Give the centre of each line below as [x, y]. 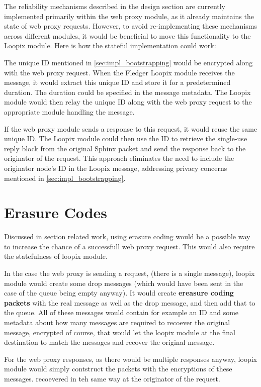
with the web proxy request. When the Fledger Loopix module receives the [119, 72]
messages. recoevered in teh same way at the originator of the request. [112, 378]
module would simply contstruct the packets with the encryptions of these [118, 369]
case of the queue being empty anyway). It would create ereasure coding [119, 293]
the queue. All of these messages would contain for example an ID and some [121, 312]
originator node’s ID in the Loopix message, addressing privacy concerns [116, 168]
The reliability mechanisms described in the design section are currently [115, 6]
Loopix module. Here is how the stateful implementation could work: [110, 45]
